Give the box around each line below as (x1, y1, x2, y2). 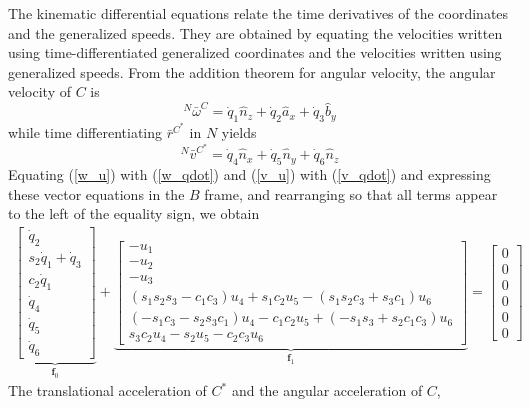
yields (221, 122, 257, 143)
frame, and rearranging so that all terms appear (204, 183, 498, 204)
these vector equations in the (8, 183, 185, 204)
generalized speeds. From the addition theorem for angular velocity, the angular (8, 61, 496, 82)
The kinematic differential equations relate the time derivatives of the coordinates (8, 3, 509, 23)
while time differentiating (8, 122, 163, 143)
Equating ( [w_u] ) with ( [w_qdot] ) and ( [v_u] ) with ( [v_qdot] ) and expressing (8, 163, 491, 184)
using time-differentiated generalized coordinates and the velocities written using (8, 42, 502, 63)
